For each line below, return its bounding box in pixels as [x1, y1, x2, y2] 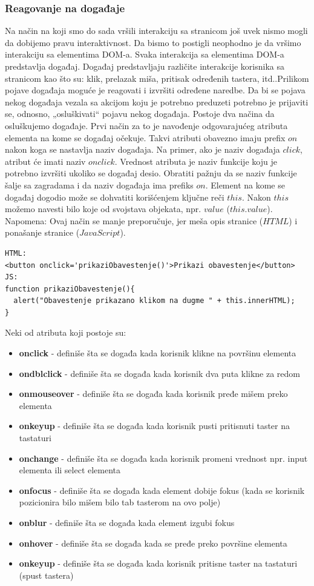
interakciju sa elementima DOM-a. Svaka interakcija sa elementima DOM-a [5, 48, 284, 61]
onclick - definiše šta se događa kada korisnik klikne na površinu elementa [19, 347, 296, 359]
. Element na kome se [205, 178, 285, 191]
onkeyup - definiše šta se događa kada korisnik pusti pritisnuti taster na [19, 419, 290, 432]
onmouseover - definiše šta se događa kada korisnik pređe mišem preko [19, 387, 288, 400]
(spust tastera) [19, 568, 74, 581]
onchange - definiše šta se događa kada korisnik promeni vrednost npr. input [19, 451, 308, 464]
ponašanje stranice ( [5, 226, 80, 239]
